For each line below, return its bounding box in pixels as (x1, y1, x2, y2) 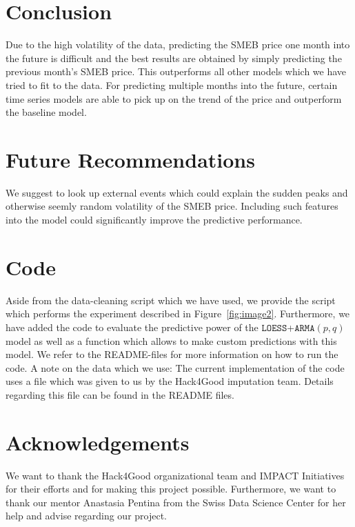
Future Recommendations (6, 145, 255, 173)
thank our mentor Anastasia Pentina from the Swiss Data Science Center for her (6, 495, 346, 509)
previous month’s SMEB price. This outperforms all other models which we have (6, 64, 347, 79)
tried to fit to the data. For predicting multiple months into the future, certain (6, 77, 338, 92)
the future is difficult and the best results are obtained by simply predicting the (6, 50, 342, 65)
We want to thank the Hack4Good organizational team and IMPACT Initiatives (6, 468, 345, 482)
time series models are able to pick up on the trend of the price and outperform (6, 91, 342, 106)
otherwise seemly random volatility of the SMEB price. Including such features (6, 199, 338, 213)
